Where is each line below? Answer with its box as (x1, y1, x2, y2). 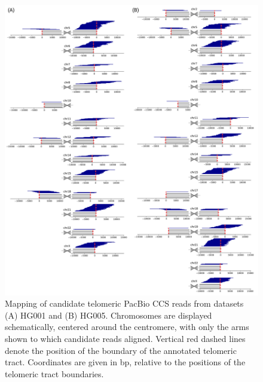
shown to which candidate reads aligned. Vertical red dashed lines (5, 332, 246, 345)
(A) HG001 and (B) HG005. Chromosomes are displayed (5, 308, 212, 321)
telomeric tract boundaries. (5, 367, 104, 380)
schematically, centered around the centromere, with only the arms (5, 320, 249, 333)
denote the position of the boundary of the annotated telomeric (5, 344, 237, 356)
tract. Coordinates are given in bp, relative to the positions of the (5, 356, 246, 368)
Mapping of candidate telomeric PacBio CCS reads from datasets (5, 297, 244, 310)
